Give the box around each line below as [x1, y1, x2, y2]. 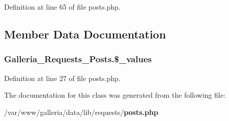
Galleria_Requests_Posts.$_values [4, 53, 152, 65]
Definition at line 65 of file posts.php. [4, 2, 121, 12]
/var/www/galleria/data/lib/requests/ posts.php [4, 106, 158, 117]
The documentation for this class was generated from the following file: [4, 90, 225, 100]
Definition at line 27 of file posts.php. [4, 72, 121, 83]
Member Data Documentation [4, 26, 166, 42]
